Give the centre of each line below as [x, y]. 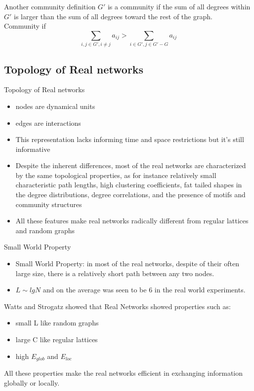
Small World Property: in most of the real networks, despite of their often [127, 264]
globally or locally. [32, 382]
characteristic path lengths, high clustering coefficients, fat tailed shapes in [129, 185]
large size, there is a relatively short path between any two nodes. [115, 273]
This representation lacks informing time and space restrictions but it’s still [130, 139]
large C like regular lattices [57, 339]
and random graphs [45, 230]
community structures [49, 204]
